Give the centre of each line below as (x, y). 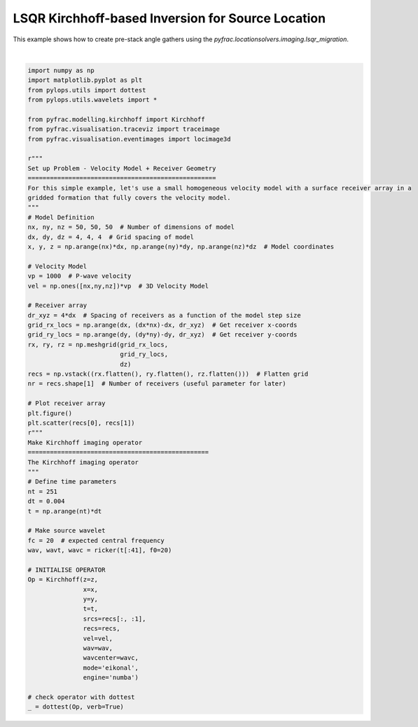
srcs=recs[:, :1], (114, 619)
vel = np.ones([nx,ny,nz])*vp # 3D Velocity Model (118, 286)
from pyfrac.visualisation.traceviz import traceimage (124, 129)
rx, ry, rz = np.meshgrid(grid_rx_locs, (98, 344)
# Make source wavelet (67, 531)
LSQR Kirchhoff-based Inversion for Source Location (169, 18)
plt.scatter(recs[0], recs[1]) (82, 423)
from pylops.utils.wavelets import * (92, 100)
